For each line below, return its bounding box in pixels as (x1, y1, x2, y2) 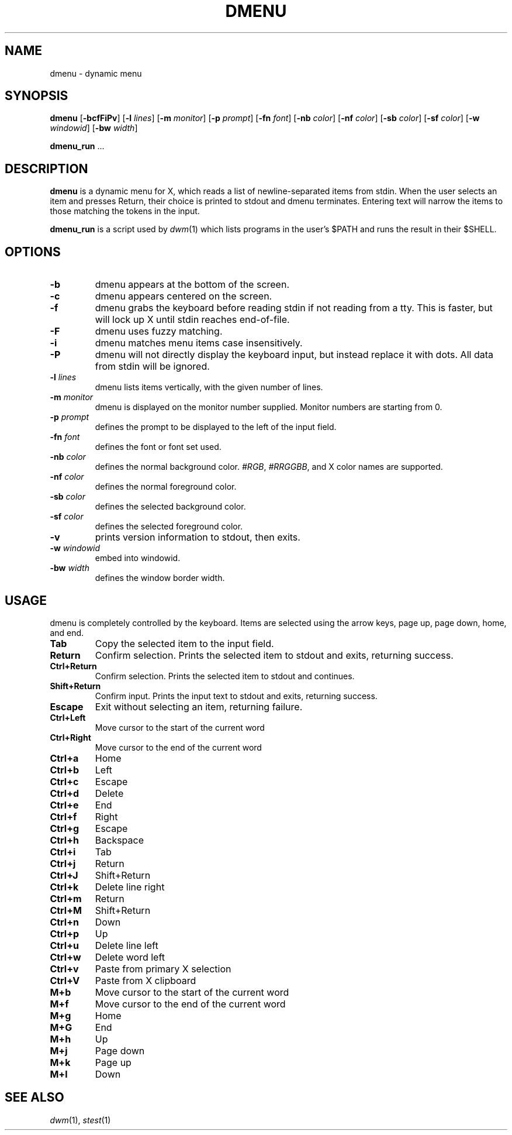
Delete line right (95, 881, 165, 893)
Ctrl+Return (50, 661, 97, 671)
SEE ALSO (5, 1090, 64, 1105)
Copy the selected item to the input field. (95, 637, 274, 649)
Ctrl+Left (50, 712, 86, 723)
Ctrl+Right (50, 732, 91, 742)
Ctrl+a (50, 752, 79, 764)
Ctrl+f (50, 810, 77, 823)
